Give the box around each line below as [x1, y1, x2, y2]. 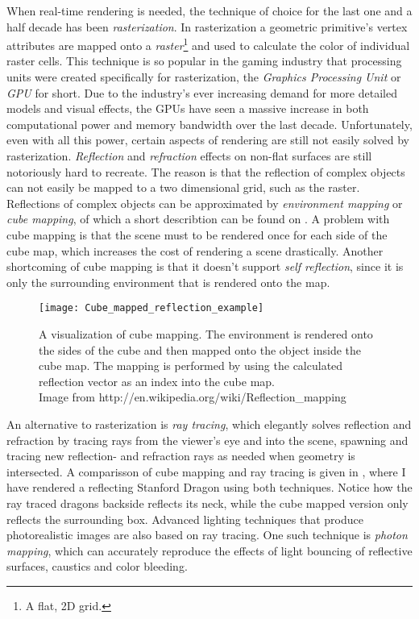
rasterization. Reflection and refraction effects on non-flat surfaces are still [6, 147, 372, 164]
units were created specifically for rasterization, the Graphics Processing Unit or [6, 69, 401, 85]
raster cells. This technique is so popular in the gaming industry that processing [6, 52, 402, 69]
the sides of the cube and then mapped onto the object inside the [39, 341, 362, 358]
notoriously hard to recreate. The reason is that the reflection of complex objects [6, 163, 405, 180]
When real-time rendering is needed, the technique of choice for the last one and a [6, 2, 413, 19]
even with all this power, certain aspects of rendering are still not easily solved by [6, 131, 409, 148]
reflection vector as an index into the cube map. [39, 372, 275, 389]
